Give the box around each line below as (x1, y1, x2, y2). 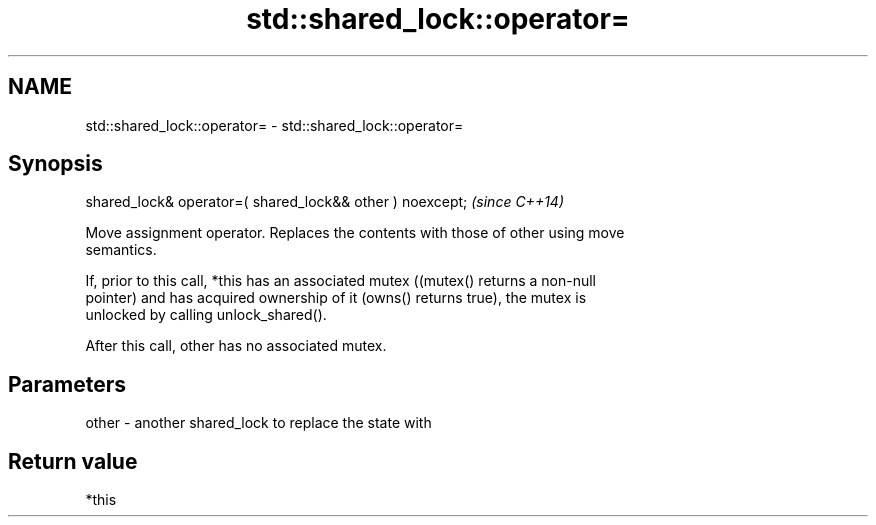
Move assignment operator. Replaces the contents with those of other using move (85, 224, 625, 242)
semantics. (85, 241, 157, 259)
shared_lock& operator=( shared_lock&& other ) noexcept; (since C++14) (85, 193, 565, 211)
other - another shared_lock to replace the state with (85, 414, 432, 432)
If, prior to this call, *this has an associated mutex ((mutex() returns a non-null (85, 272, 597, 290)
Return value (8, 448, 138, 474)
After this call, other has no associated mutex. (85, 337, 387, 355)
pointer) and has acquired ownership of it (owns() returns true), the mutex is (85, 289, 587, 307)
